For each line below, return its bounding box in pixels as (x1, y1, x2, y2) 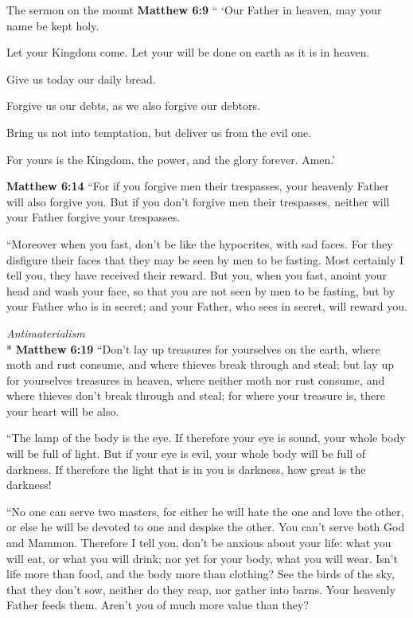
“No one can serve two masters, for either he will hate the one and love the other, (6, 503, 404, 519)
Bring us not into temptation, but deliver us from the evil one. (6, 123, 312, 140)
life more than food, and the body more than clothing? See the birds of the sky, (6, 565, 395, 582)
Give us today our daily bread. (6, 70, 156, 87)
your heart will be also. (6, 402, 119, 419)
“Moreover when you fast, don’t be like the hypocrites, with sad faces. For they (6, 235, 393, 252)
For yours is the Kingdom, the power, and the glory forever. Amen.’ (6, 151, 336, 167)
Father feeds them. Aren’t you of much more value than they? (6, 596, 309, 613)
